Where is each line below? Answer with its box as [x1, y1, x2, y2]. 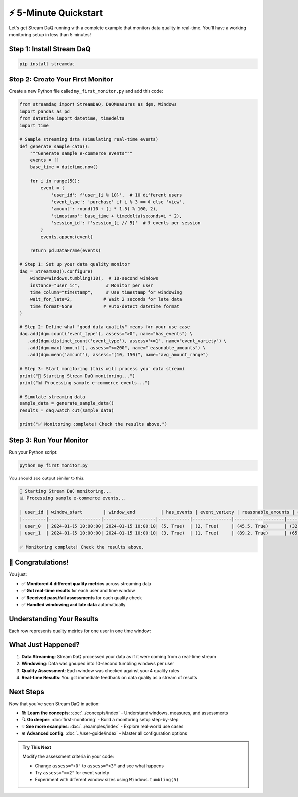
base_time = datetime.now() [30, 164, 99, 170]
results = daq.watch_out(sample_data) [19, 407, 114, 413]
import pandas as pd [19, 108, 70, 114]
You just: [9, 571, 27, 577]
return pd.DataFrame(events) [30, 247, 101, 253]
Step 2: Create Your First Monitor [9, 75, 114, 84]
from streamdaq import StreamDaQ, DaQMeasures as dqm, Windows [19, 102, 177, 107]
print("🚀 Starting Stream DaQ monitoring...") [19, 373, 135, 379]
